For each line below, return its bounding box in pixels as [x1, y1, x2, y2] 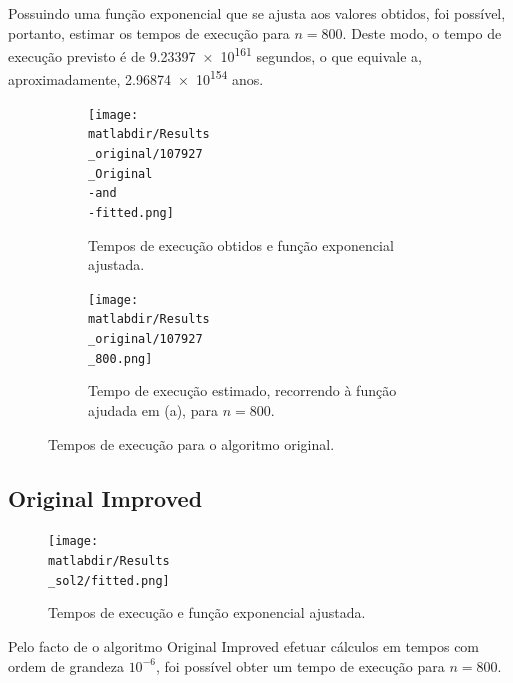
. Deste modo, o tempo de [342, 22, 502, 43]
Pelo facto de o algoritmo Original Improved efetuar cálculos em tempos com [8, 635, 480, 656]
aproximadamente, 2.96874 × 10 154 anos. [8, 66, 264, 90]
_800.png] [88, 351, 153, 366]
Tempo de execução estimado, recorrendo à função [88, 380, 397, 401]
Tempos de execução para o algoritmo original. [48, 433, 335, 454]
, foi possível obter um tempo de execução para [155, 655, 445, 676]
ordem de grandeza [8, 655, 124, 676]
